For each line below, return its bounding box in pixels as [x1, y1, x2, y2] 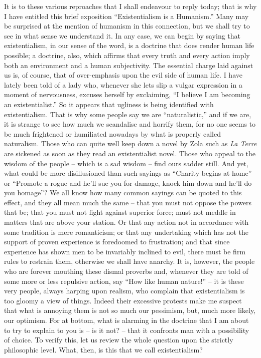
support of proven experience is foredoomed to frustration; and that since [4, 236, 230, 247]
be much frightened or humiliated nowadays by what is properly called [4, 128, 221, 139]
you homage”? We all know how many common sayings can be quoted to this [4, 187, 242, 198]
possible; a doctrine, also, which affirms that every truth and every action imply [4, 50, 250, 60]
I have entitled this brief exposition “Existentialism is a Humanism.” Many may [4, 11, 249, 21]
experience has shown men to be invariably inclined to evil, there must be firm [4, 246, 246, 256]
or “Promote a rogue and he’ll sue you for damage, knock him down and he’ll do [4, 177, 252, 188]
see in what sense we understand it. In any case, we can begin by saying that [4, 30, 241, 41]
